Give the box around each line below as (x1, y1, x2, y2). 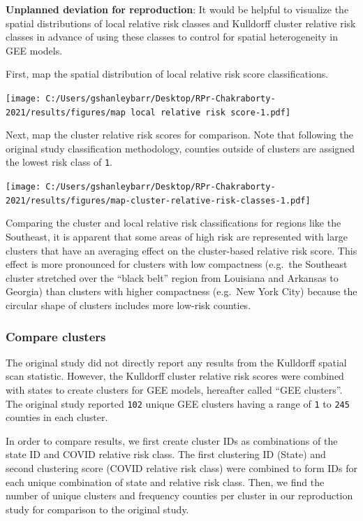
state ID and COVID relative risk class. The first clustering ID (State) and (6, 447, 326, 462)
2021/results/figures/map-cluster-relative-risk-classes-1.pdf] (6, 195, 311, 206)
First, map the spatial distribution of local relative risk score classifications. (6, 66, 329, 81)
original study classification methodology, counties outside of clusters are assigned (6, 141, 355, 155)
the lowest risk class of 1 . (6, 155, 112, 169)
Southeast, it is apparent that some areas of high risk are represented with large (6, 229, 348, 244)
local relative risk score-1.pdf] (130, 107, 291, 117)
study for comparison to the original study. (6, 501, 189, 516)
